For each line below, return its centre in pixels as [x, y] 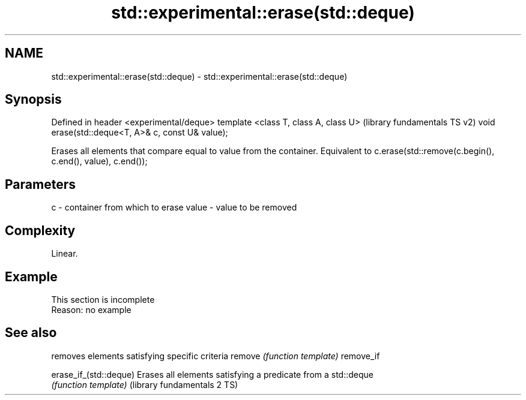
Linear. [65, 254]
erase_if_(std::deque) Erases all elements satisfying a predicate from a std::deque [213, 374]
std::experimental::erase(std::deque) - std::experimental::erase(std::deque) [199, 76]
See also [31, 333]
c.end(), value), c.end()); [99, 161]
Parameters [40, 184]
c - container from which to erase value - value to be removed [174, 207]
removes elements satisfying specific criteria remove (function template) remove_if [216, 356]
